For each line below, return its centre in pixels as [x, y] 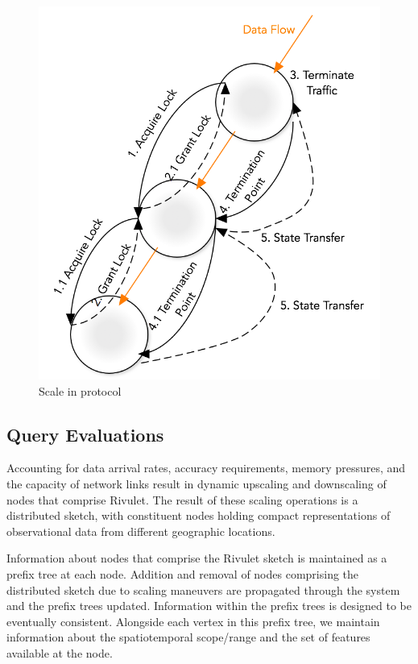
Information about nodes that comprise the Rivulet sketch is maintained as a [197, 558]
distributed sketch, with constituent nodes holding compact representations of [199, 515]
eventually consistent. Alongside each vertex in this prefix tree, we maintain [193, 621]
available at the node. [60, 652]
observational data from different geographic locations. [141, 531]
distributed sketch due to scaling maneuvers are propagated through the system [203, 589]
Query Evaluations [85, 434]
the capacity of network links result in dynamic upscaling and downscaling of [197, 484]
